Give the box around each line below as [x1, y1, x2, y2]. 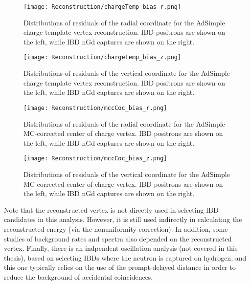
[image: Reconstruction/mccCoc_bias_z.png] [23, 155, 167, 162]
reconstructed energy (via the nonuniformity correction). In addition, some [4, 223, 228, 234]
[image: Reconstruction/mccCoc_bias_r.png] [23, 104, 167, 111]
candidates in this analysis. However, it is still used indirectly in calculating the [4, 214, 242, 224]
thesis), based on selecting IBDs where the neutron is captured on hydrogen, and [4, 252, 247, 263]
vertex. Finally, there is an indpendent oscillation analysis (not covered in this [4, 243, 238, 253]
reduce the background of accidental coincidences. [4, 271, 153, 282]
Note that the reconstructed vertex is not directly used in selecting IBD [4, 204, 219, 215]
